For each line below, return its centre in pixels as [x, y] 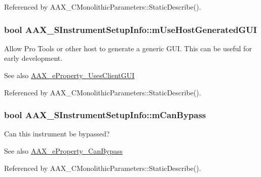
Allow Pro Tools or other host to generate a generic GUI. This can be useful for [128, 48]
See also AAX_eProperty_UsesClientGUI [69, 75]
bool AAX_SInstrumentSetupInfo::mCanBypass [105, 115]
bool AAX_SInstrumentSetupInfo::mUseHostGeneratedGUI [130, 29]
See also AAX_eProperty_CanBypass [64, 151]
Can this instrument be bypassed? [57, 134]
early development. [33, 58]
